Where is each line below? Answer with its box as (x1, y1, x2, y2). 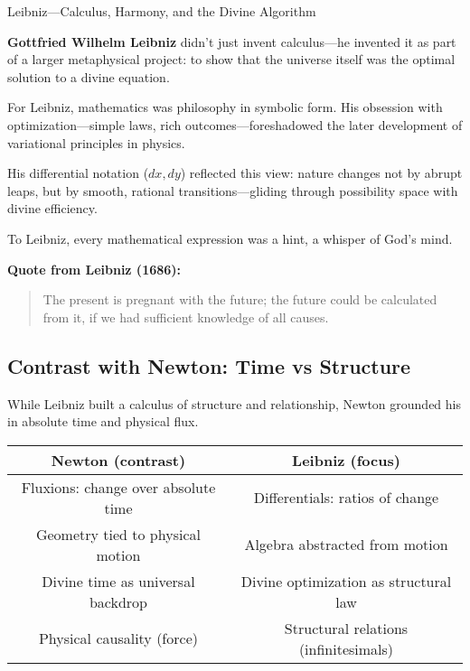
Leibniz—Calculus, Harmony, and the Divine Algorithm (7, 2, 316, 20)
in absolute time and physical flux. (7, 412, 199, 431)
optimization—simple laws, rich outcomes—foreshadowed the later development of (7, 115, 463, 134)
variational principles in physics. (7, 133, 185, 152)
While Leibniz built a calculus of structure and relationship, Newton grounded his (7, 394, 461, 413)
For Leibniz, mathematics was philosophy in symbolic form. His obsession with (7, 98, 443, 116)
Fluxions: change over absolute (21, 476, 216, 498)
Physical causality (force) (38, 628, 198, 649)
